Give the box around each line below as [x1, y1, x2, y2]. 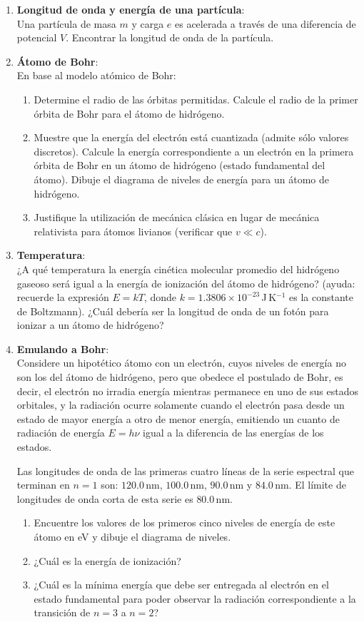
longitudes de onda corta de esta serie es [16, 491, 193, 506]
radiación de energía [16, 425, 105, 440]
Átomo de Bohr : [16, 53, 98, 68]
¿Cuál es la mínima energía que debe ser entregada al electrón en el [34, 577, 329, 592]
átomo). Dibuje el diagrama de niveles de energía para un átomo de [34, 171, 329, 186]
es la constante [289, 290, 353, 305]
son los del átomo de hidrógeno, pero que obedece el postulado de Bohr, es [16, 369, 343, 384]
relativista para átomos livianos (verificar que [34, 223, 233, 238]
